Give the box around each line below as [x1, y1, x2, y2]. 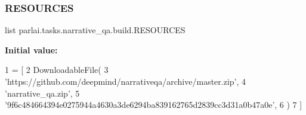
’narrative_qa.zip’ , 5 [5, 87, 80, 99]
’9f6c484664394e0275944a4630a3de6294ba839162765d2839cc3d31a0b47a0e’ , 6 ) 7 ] [5, 98, 302, 111]
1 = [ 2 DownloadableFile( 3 [5, 63, 109, 76]
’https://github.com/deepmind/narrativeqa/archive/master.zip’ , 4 [5, 75, 246, 87]
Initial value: [5, 43, 58, 56]
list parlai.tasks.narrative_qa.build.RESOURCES [5, 24, 186, 36]
